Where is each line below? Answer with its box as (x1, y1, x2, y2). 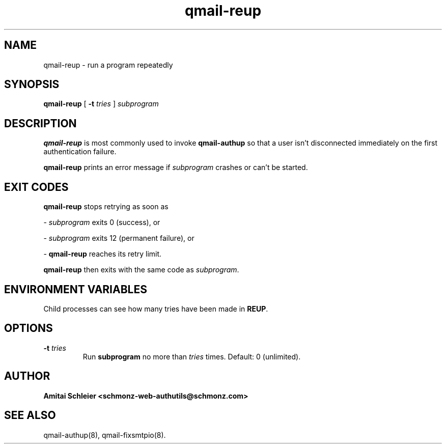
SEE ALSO (4, 409, 56, 422)
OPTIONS (4, 322, 53, 335)
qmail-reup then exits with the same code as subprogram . (43, 265, 239, 274)
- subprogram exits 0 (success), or (43, 218, 160, 227)
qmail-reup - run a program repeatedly (43, 60, 173, 69)
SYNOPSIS (4, 78, 60, 91)
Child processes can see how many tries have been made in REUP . (43, 304, 268, 313)
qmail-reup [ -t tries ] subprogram (43, 99, 159, 108)
